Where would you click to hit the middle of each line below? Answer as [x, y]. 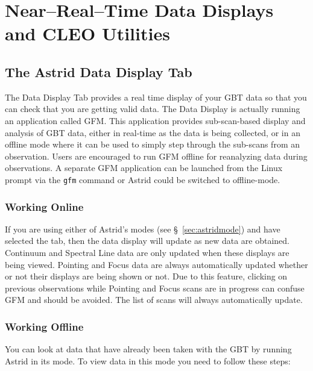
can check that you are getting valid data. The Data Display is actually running [153, 109]
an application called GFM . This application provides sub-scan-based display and [155, 120]
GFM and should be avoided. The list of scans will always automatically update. [154, 300]
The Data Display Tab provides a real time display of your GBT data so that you [156, 97]
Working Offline [44, 326]
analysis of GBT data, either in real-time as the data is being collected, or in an [153, 132]
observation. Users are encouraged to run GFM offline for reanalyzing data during [156, 156]
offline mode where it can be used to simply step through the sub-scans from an [152, 144]
